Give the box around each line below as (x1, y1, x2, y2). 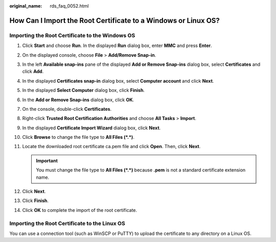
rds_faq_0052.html (50, 3, 89, 9)
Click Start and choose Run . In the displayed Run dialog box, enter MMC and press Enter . (22, 42, 212, 49)
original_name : (9, 3, 42, 9)
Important (36, 157, 58, 163)
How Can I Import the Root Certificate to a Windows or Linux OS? (9, 16, 220, 25)
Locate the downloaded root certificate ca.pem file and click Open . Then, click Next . (22, 143, 201, 150)
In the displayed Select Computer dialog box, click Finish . (22, 87, 145, 93)
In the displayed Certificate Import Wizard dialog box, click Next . (22, 125, 161, 131)
